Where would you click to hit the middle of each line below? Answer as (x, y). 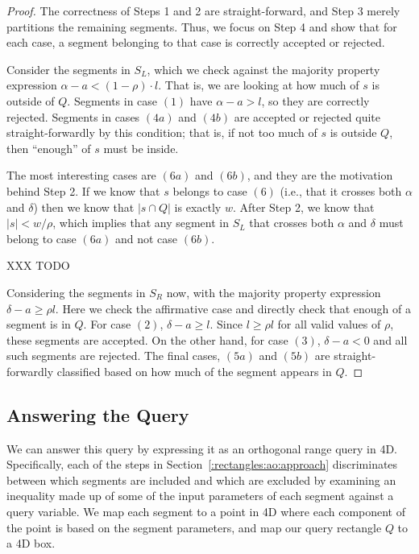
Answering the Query (98, 414)
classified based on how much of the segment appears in (194, 371)
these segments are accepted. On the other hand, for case (147, 339)
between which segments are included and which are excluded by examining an (201, 480)
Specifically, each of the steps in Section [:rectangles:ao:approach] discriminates (202, 464)
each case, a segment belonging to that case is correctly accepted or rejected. (196, 42)
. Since (226, 324)
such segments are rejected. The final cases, (114, 356)
